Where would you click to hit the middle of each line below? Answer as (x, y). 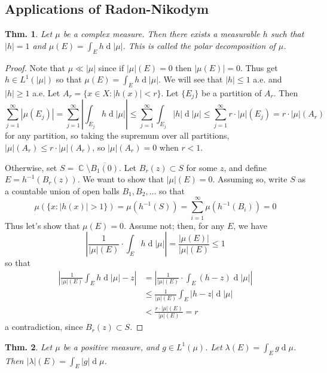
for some (202, 167)
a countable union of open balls (62, 190)
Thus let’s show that (42, 225)
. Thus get (259, 67)
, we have (250, 225)
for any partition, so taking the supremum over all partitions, (117, 135)
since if (111, 67)
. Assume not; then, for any (174, 225)
